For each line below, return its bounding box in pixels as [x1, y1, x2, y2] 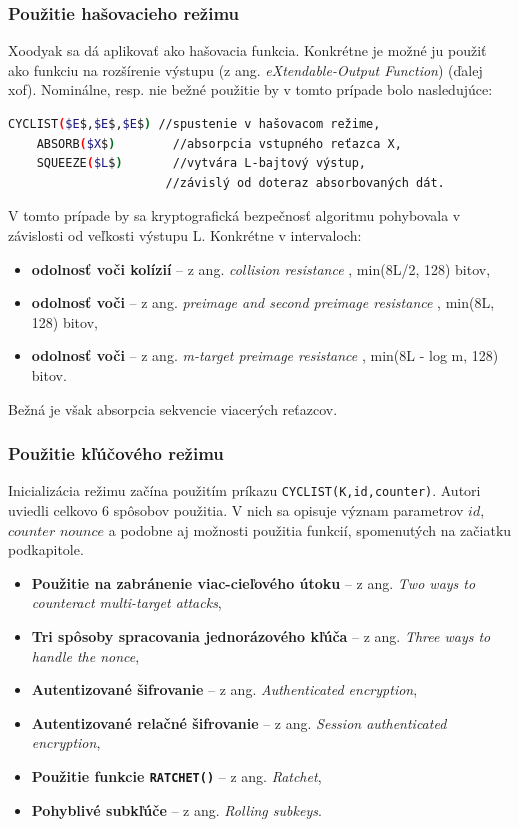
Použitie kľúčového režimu [8, 441, 224, 466]
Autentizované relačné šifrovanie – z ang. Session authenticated [31, 712, 447, 733]
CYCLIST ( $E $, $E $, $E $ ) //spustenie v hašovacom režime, [8, 117, 381, 131]
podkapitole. [8, 539, 84, 560]
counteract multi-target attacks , [31, 592, 222, 613]
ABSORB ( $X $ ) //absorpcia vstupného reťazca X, [36, 136, 402, 151]
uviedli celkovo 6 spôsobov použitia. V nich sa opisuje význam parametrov [8, 500, 464, 520]
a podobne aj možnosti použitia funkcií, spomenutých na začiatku [108, 519, 512, 540]
